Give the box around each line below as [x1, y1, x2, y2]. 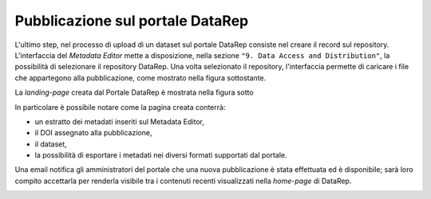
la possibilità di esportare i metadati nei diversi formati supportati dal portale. [34, 150, 287, 160]
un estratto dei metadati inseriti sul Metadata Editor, [34, 116, 205, 127]
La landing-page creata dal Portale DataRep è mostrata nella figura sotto [14, 88, 255, 97]
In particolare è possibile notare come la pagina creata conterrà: [14, 102, 226, 111]
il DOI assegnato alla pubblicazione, [34, 128, 152, 138]
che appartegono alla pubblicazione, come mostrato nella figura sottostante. [14, 72, 267, 83]
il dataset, [34, 139, 67, 149]
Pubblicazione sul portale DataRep [14, 12, 249, 29]
